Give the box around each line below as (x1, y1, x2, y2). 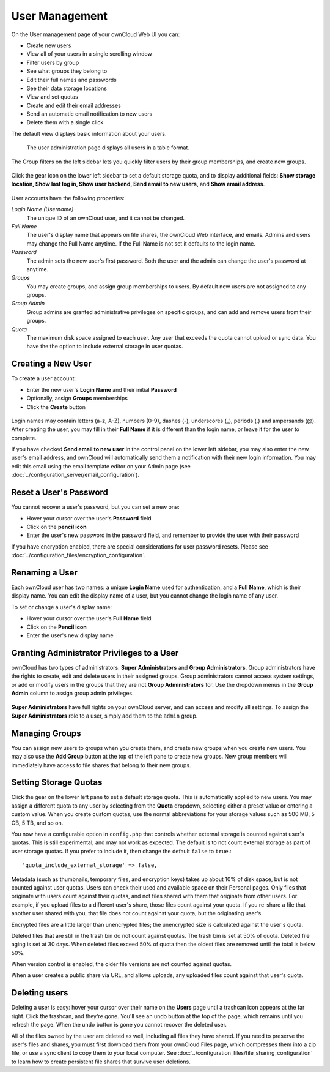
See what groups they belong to (26, 67, 108, 75)
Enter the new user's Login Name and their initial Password (26, 386, 177, 393)
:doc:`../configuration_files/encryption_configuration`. (11, 552, 146, 559)
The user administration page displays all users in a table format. (26, 144, 189, 151)
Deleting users (11, 988, 68, 998)
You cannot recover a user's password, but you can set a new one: (11, 503, 180, 511)
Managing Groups (11, 728, 82, 738)
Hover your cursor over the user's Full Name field (26, 615, 152, 622)
